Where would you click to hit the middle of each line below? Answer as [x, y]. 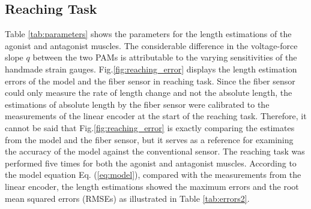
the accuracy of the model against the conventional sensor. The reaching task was [155, 151]
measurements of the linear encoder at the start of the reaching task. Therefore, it [156, 116]
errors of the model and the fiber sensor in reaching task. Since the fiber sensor [150, 81]
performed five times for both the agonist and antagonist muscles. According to [151, 163]
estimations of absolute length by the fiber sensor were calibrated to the [137, 104]
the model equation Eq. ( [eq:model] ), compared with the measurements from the [153, 175]
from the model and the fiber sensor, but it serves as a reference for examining [149, 139]
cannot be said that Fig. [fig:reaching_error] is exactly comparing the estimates [150, 127]
